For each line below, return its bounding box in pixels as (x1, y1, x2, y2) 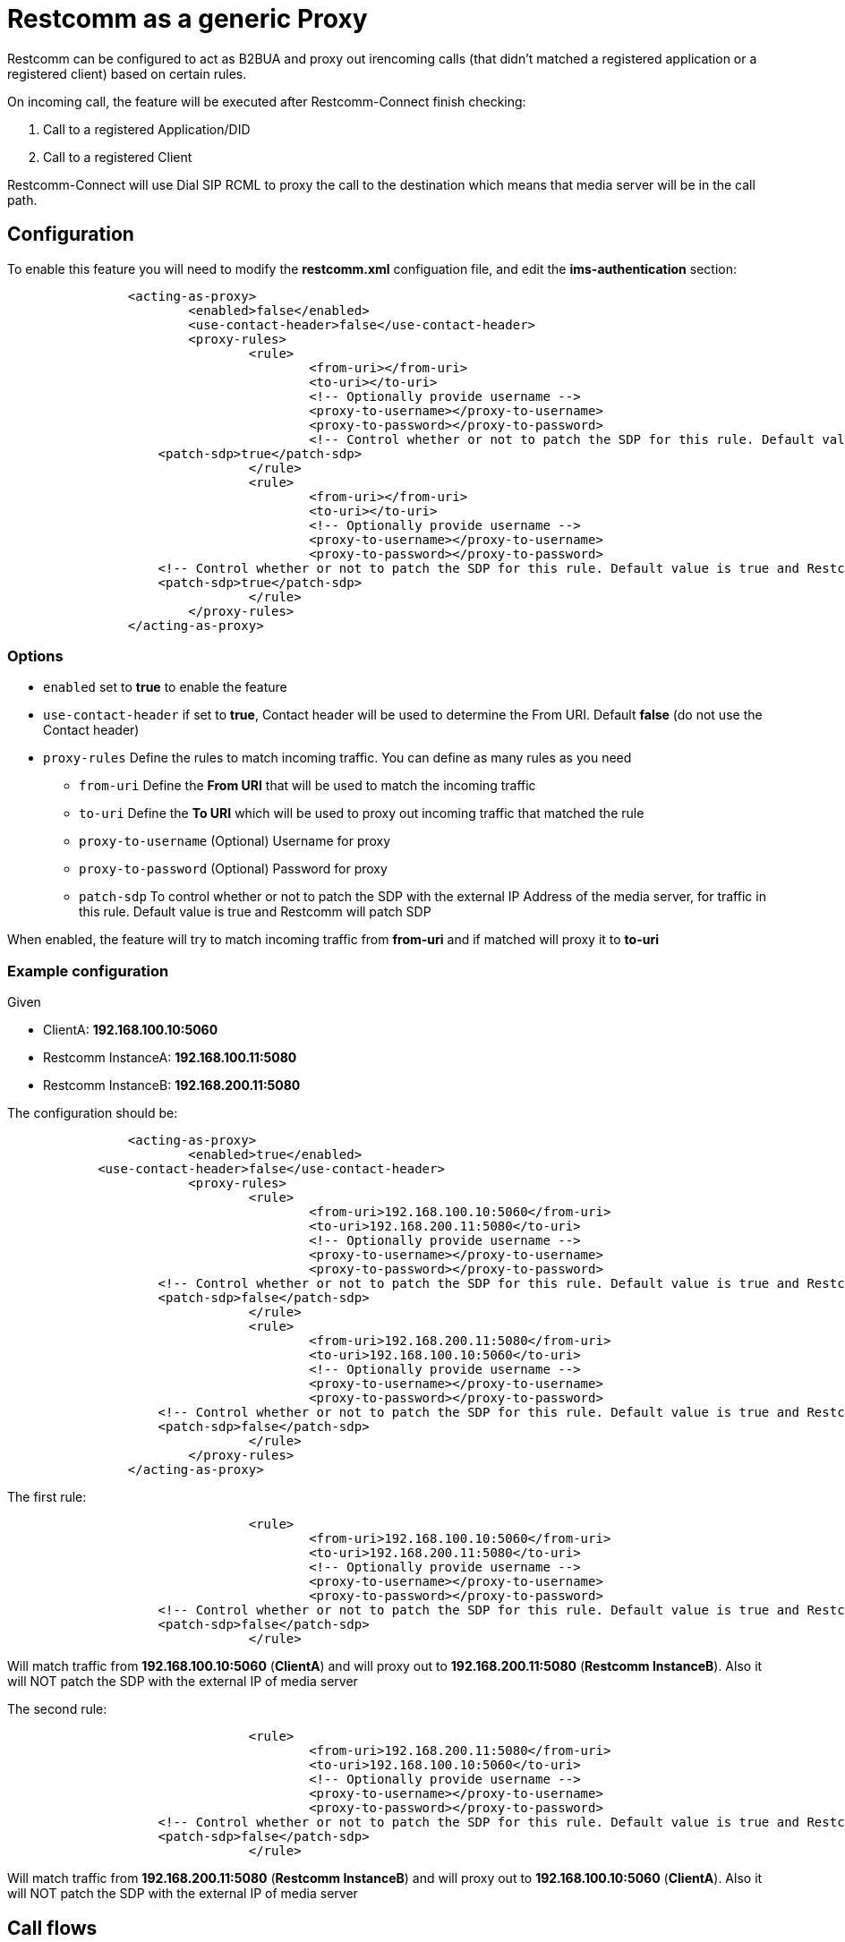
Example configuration (7, 961, 169, 980)
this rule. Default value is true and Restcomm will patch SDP (79, 904, 431, 920)
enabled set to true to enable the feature (43, 679, 287, 695)
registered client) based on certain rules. (7, 65, 247, 81)
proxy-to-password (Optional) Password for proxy (79, 861, 388, 877)
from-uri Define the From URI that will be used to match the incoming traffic (79, 778, 536, 794)
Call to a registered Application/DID (43, 121, 251, 137)
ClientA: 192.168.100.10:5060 (43, 1022, 218, 1038)
